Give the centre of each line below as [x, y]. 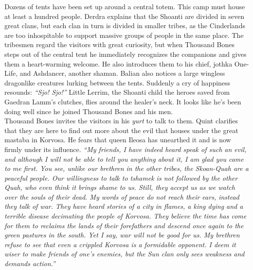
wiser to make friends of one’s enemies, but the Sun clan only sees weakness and [125, 254]
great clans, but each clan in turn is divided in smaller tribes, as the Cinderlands [125, 25]
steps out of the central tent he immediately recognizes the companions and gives [126, 54]
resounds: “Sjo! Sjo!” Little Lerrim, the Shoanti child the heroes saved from [117, 92]
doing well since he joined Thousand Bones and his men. [89, 111]
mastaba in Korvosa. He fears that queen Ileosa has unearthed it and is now [118, 140]
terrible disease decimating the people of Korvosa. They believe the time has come [126, 216]
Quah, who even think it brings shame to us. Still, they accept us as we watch [120, 187]
